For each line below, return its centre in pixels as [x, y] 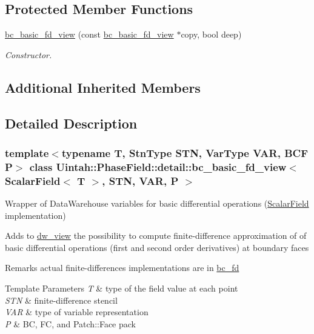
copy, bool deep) [211, 34]
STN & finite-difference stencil [61, 300]
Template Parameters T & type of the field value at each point [122, 288]
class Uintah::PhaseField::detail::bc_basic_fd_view [158, 166]
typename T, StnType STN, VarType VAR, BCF [185, 152]
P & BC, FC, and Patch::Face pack [70, 323]
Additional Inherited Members [103, 87]
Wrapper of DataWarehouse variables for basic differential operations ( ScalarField [157, 203]
